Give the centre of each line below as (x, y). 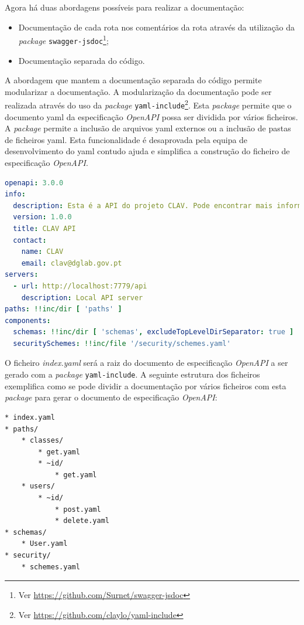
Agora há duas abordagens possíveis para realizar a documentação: (125, 7)
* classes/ (42, 441)
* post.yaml (78, 509)
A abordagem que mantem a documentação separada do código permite (133, 80)
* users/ (38, 486)
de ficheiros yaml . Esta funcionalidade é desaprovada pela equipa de (126, 139)
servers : (22, 275)
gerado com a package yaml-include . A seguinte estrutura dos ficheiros (132, 374)
